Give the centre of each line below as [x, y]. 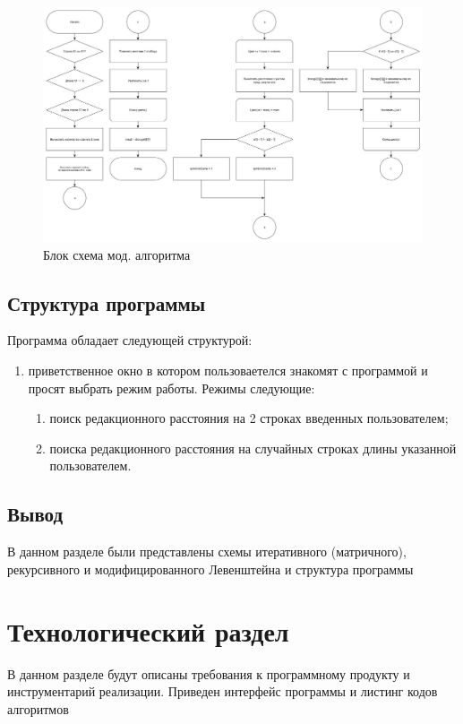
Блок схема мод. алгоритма [117, 254]
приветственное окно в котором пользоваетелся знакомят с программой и [228, 371]
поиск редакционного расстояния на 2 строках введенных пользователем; [249, 418]
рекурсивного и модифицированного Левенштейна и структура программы [210, 569]
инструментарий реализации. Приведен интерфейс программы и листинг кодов [223, 691]
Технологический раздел [148, 630]
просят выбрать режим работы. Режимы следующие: [171, 388]
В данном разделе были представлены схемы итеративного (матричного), [207, 552]
